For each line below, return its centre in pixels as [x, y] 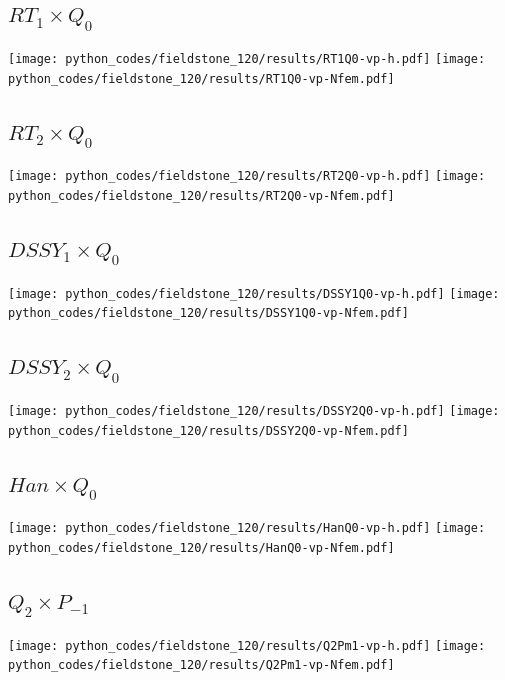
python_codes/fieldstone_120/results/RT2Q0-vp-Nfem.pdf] [201, 195]
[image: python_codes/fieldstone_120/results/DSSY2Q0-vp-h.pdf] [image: [254, 410]
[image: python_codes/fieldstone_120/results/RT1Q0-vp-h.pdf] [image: [247, 59]
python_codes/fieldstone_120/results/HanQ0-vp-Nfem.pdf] [201, 547]
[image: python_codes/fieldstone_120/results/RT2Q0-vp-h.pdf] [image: [247, 176]
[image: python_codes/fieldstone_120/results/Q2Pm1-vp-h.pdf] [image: [247, 645]
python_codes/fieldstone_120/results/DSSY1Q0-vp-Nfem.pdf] [208, 313]
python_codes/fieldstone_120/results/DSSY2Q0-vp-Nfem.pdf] [208, 430]
